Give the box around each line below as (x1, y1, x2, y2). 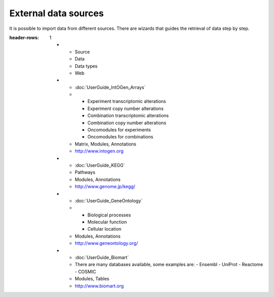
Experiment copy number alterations (87, 105, 164, 112)
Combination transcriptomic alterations (87, 113, 169, 119)
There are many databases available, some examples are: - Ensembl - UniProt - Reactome (75, 262, 263, 268)
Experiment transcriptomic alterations (87, 98, 166, 104)
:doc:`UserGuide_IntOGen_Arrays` (75, 84, 146, 90)
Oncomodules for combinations (87, 134, 153, 140)
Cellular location (87, 226, 122, 232)
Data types (75, 63, 98, 69)
